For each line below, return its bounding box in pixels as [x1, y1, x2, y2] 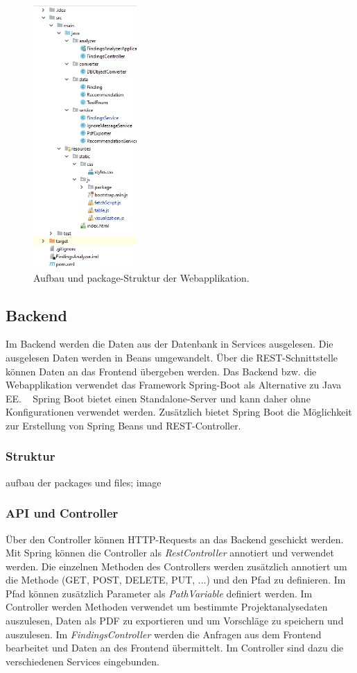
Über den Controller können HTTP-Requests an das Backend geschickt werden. [6, 531, 344, 546]
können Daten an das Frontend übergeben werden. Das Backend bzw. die [6, 364, 317, 378]
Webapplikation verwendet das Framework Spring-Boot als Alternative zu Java [6, 377, 342, 392]
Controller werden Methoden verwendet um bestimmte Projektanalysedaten [6, 599, 328, 614]
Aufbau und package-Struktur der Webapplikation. [33, 270, 250, 284]
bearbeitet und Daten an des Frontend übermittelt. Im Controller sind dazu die [6, 640, 344, 655]
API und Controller [6, 504, 119, 522]
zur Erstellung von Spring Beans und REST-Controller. [6, 418, 241, 432]
